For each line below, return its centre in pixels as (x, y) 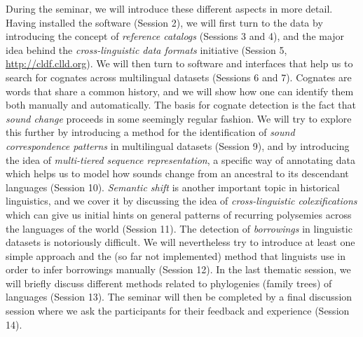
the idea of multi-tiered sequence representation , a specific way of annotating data (180, 159)
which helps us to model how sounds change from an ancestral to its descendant (177, 173)
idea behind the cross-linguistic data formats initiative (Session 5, (146, 49)
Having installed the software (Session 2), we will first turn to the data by (164, 22)
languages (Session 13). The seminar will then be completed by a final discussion (179, 297)
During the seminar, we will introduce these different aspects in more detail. (169, 8)
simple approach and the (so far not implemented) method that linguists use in (176, 255)
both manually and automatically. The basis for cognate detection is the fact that (181, 105)
